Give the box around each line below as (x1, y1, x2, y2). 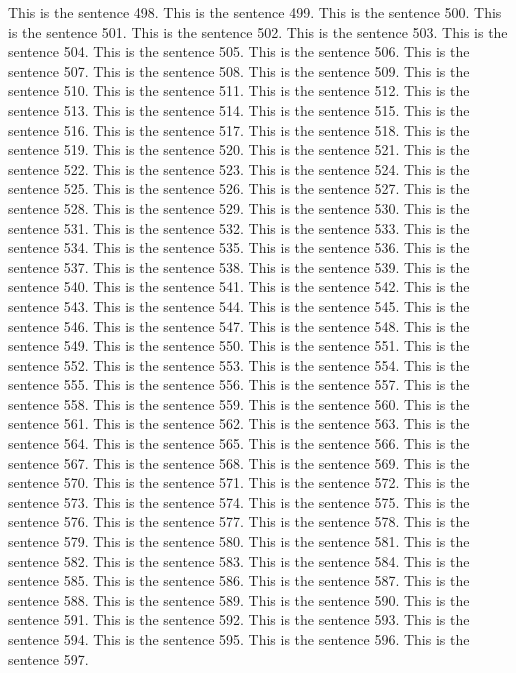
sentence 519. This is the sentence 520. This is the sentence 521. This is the (8, 139, 470, 160)
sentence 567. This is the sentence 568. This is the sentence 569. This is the (8, 452, 470, 473)
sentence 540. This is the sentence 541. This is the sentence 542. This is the (8, 276, 470, 297)
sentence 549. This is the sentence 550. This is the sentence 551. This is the (8, 335, 470, 356)
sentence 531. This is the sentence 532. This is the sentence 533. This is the (8, 217, 470, 238)
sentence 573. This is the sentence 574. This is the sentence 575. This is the (8, 491, 470, 512)
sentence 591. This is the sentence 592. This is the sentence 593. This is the (8, 609, 470, 630)
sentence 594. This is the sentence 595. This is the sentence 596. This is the (8, 629, 470, 649)
